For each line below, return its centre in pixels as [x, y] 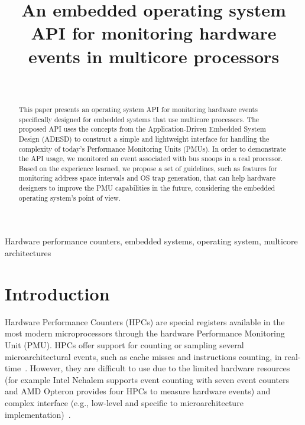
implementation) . [38, 414]
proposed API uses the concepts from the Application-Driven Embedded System [142, 129]
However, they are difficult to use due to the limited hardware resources [160, 368]
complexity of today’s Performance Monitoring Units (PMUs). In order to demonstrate [152, 148]
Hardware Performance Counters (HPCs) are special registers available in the [145, 321]
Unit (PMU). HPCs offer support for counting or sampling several [124, 344]
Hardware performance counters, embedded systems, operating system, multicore [151, 241]
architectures [28, 253]
